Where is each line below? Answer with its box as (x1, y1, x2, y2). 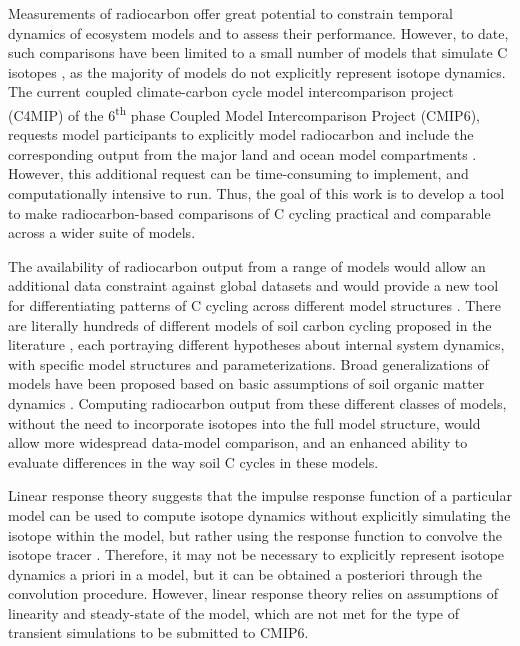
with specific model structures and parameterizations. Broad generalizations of (8, 353, 489, 374)
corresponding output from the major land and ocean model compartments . (8, 143, 477, 164)
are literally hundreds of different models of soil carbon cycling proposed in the (8, 314, 492, 335)
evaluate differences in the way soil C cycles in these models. (8, 451, 379, 472)
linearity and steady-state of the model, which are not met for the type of (8, 602, 459, 623)
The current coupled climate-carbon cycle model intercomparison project (8, 81, 454, 102)
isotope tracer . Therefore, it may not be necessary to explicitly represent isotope (8, 544, 505, 565)
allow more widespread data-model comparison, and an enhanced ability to (8, 432, 468, 453)
